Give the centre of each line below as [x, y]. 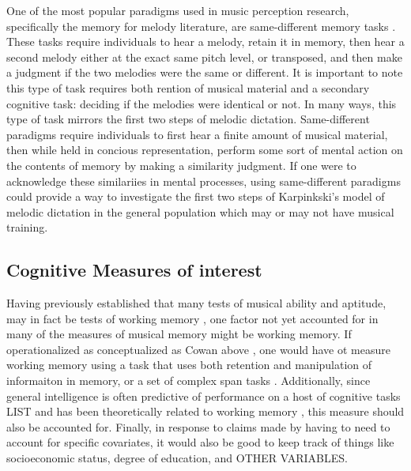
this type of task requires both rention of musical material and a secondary [188, 87]
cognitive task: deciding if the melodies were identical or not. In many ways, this [202, 103]
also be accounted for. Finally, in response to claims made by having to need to [198, 426]
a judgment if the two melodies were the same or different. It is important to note [205, 72]
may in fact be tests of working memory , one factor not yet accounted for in [192, 318]
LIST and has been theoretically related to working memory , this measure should [205, 411]
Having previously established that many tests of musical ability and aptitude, [196, 303]
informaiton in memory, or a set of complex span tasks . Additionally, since [189, 381]
